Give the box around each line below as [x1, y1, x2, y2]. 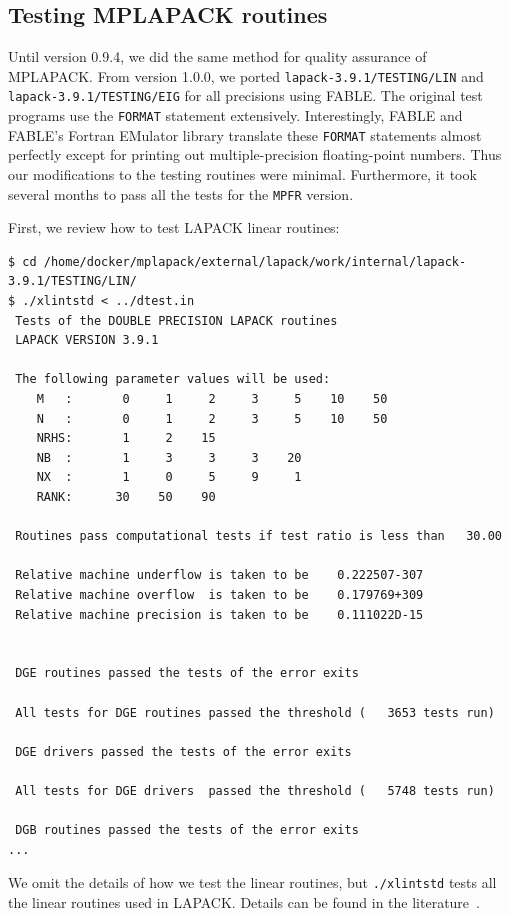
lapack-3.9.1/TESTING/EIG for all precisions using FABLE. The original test [8, 85, 483, 106]
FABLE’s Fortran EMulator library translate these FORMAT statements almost [8, 124, 482, 145]
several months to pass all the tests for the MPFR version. [8, 183, 354, 204]
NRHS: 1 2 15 [36, 431, 216, 446]
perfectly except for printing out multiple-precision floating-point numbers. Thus [8, 144, 502, 165]
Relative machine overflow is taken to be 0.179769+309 [15, 587, 424, 602]
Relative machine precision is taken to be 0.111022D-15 [15, 607, 424, 622]
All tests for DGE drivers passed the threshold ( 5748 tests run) [15, 783, 495, 798]
